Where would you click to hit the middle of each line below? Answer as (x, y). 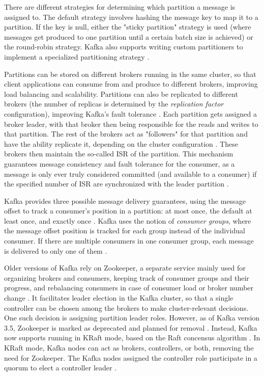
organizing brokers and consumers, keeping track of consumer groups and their (127, 277)
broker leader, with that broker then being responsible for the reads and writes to (131, 124)
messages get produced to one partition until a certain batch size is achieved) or (129, 36)
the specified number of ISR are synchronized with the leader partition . (116, 184)
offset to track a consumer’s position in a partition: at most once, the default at (128, 211)
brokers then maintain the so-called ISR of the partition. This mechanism (119, 154)
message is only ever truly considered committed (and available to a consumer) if (130, 173)
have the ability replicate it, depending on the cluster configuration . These (121, 143)
